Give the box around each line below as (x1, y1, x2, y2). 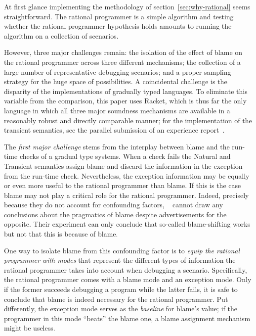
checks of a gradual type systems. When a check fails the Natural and (19, 151, 231, 161)
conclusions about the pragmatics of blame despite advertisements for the (4, 209, 227, 219)
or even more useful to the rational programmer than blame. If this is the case (4, 180, 241, 191)
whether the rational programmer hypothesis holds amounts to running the (4, 21, 232, 31)
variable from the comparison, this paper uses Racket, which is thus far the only (4, 96, 247, 106)
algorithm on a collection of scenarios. (4, 30, 119, 41)
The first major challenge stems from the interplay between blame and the (4, 141, 230, 151)
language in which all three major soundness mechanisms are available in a (4, 105, 230, 115)
